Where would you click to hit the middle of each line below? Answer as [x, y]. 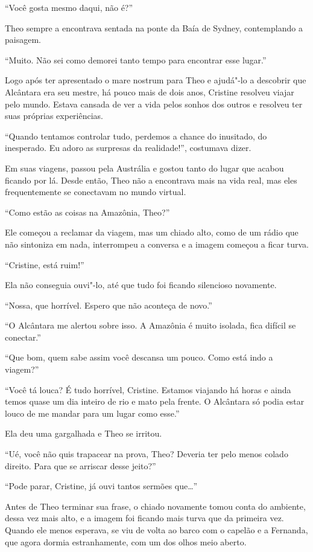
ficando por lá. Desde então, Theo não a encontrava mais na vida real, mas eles [151, 180]
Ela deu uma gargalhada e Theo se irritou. [84, 433]
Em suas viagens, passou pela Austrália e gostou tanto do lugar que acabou [144, 168]
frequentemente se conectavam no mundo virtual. [96, 192]
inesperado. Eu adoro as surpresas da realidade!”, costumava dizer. [128, 148]
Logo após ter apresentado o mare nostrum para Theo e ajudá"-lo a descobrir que [156, 80]
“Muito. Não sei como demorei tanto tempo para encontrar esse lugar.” [136, 59]
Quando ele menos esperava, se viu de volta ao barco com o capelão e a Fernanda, [156, 530]
